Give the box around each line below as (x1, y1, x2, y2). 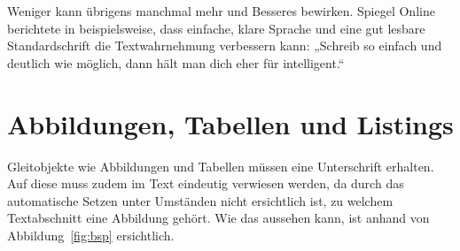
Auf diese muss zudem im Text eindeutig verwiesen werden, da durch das (7, 174, 404, 193)
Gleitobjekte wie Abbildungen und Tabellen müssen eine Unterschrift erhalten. (7, 156, 434, 175)
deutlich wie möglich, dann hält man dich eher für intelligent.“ (7, 53, 345, 72)
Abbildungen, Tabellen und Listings (7, 105, 454, 141)
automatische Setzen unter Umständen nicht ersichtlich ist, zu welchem (7, 191, 394, 209)
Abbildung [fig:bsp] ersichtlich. (7, 225, 175, 244)
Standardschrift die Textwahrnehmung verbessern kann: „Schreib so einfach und (7, 36, 442, 55)
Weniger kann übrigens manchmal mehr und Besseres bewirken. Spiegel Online (7, 2, 435, 19)
